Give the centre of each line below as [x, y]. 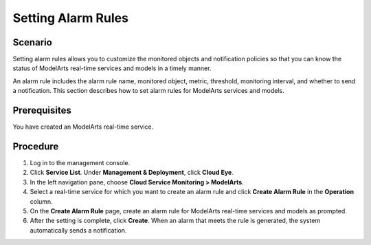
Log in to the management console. [80, 163]
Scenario [33, 42]
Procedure [36, 146]
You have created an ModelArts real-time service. [83, 127]
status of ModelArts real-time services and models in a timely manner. [112, 68]
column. [41, 201]
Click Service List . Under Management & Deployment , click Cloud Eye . [132, 173]
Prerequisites [42, 110]
